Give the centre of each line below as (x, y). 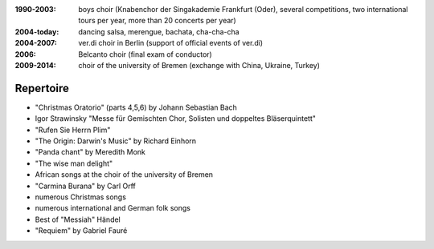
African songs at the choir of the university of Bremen (124, 175)
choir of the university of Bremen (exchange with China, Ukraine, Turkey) (199, 65)
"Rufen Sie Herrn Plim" (73, 130)
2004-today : (37, 31)
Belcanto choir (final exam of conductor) (145, 54)
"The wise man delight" (74, 163)
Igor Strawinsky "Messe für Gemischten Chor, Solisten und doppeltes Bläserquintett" (176, 118)
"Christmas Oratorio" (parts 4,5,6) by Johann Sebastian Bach (136, 107)
